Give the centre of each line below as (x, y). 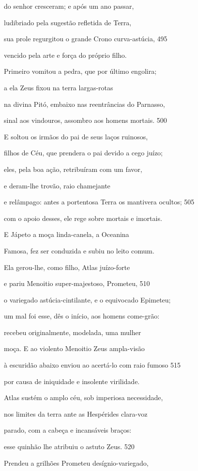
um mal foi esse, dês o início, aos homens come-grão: (82, 316)
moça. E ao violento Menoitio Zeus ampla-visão (74, 348)
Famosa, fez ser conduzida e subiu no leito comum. (79, 250)
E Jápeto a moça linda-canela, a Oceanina (67, 234)
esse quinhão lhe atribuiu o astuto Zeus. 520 (69, 446)
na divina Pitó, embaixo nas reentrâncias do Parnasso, (84, 104)
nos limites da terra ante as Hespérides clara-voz (76, 413)
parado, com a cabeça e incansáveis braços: (68, 430)
